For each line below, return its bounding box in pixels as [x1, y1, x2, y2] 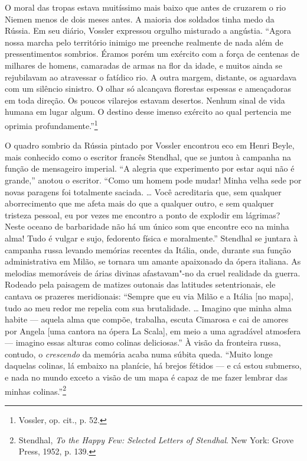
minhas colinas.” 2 [5, 383, 66, 397]
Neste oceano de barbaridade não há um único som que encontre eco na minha [5, 220, 289, 233]
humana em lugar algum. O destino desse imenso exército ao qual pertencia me [5, 105, 291, 118]
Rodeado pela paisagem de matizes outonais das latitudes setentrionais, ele [5, 278, 276, 291]
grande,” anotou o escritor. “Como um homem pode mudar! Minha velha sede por [5, 173, 302, 186]
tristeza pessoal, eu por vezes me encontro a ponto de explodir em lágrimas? [5, 208, 280, 221]
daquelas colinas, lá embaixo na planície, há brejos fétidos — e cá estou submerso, [5, 359, 302, 372]
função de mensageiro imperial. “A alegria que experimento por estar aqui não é [5, 162, 295, 175]
